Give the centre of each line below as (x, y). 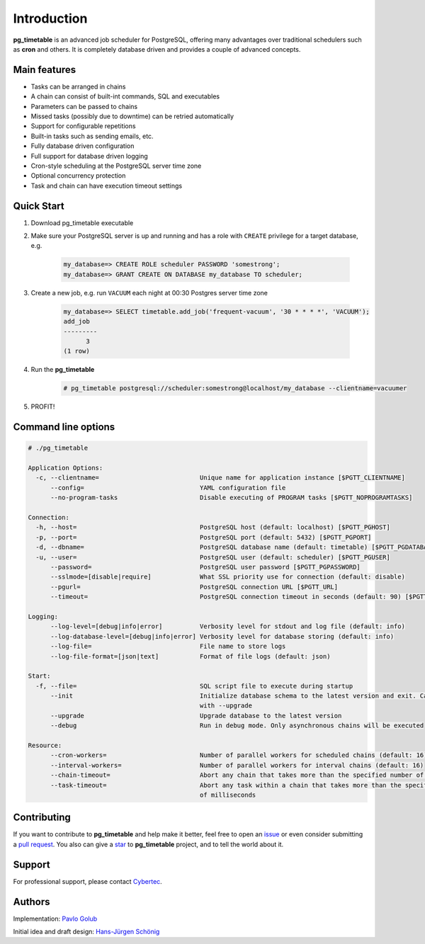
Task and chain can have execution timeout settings (107, 186)
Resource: (45, 746)
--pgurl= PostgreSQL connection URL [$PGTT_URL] (194, 587)
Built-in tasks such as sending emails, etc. (92, 136)
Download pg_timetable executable (82, 222)
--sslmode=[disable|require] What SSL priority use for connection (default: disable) (228, 577)
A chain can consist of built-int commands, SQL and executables (125, 96)
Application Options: (66, 468)
